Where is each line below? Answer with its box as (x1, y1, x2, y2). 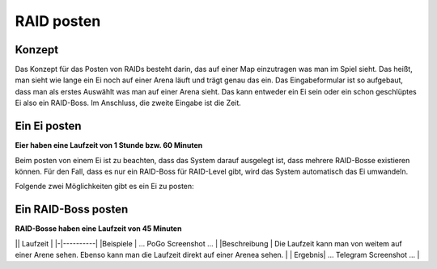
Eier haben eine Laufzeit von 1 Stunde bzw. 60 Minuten (15, 141, 203, 150)
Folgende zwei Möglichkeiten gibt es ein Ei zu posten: (15, 182, 194, 191)
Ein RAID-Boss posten (15, 203, 129, 216)
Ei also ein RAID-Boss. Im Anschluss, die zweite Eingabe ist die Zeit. (15, 98, 242, 108)
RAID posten (15, 12, 101, 30)
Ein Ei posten (15, 120, 82, 133)
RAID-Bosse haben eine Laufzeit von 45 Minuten (15, 224, 182, 233)
